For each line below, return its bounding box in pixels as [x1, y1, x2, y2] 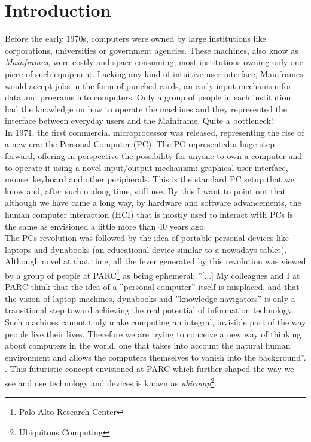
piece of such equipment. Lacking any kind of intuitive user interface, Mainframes [5, 67, 303, 80]
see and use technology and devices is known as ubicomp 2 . [5, 375, 217, 389]
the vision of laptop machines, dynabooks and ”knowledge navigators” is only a [5, 292, 295, 304]
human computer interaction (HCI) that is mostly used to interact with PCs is [5, 208, 294, 221]
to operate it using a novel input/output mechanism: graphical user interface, [5, 161, 288, 173]
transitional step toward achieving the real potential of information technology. [5, 304, 294, 316]
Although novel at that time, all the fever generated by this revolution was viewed [5, 255, 306, 267]
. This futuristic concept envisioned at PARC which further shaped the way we [5, 362, 294, 375]
